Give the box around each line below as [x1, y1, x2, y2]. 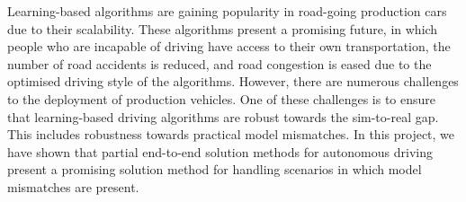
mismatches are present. [7, 177, 139, 196]
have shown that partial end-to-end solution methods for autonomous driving [7, 142, 433, 161]
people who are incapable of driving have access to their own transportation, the [7, 37, 451, 56]
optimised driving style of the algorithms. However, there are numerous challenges [7, 72, 459, 91]
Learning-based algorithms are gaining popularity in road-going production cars [7, 2, 447, 20]
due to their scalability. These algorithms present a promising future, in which [7, 19, 438, 38]
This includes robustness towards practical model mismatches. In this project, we [7, 125, 455, 144]
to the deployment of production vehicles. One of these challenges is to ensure [7, 89, 436, 108]
